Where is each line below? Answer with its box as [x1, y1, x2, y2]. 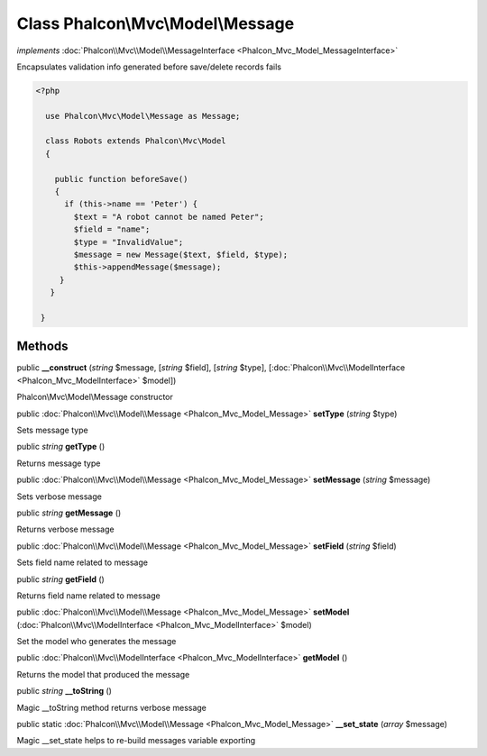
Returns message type [16, 458, 101, 469]
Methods [16, 339, 69, 354]
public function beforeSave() [54, 174, 188, 184]
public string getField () [16, 573, 106, 585]
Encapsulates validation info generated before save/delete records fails [16, 61, 281, 72]
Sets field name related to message [16, 557, 149, 568]
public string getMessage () [16, 507, 122, 518]
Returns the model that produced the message [16, 669, 190, 679]
